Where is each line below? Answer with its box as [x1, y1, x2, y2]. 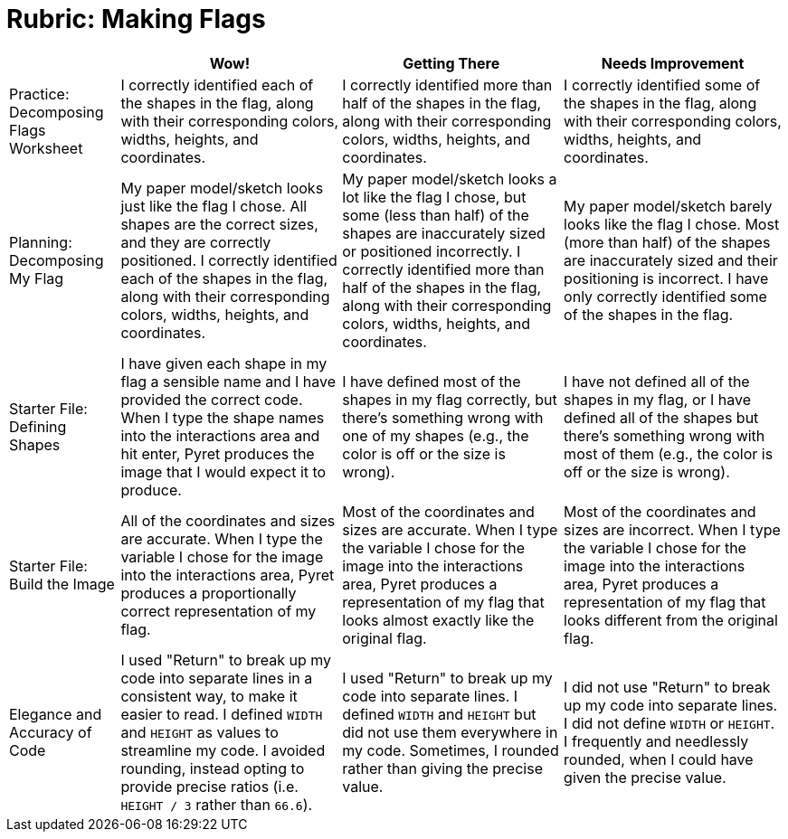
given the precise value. [564, 768, 726, 787]
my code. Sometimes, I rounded [342, 740, 559, 759]
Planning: [9, 232, 72, 251]
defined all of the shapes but [564, 408, 759, 427]
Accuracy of [9, 722, 92, 741]
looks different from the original [564, 610, 778, 629]
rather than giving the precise [342, 759, 543, 778]
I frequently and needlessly [564, 731, 749, 750]
